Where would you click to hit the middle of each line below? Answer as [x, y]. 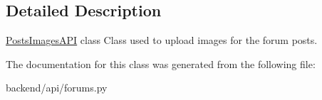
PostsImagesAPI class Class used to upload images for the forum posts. [162, 40]
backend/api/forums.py [57, 88]
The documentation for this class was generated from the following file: [161, 63]
